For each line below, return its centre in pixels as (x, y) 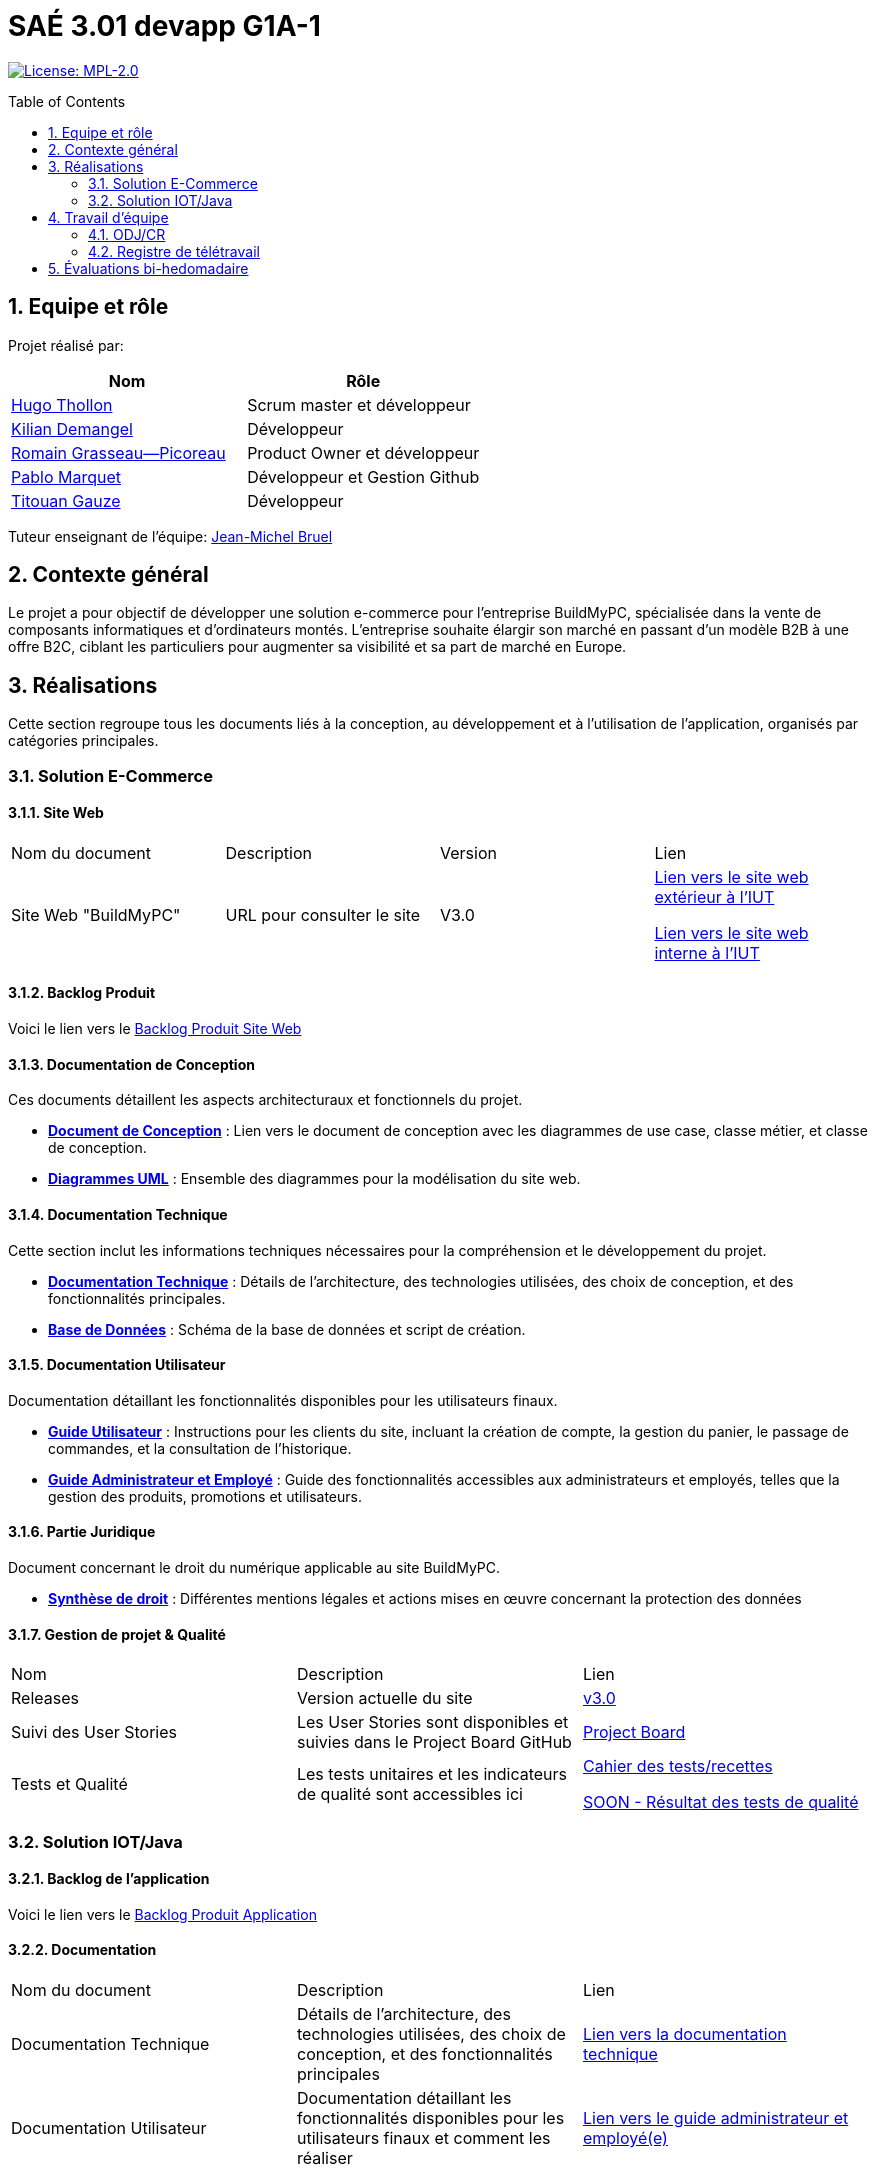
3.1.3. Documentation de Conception (131, 1064)
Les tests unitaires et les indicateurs (431, 1774)
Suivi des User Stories (94, 1732)
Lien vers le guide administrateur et (715, 2118)
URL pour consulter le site (323, 914)
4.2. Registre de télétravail (174, 251)
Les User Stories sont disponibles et (432, 1722)
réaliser (324, 2158)
